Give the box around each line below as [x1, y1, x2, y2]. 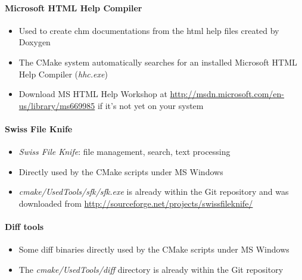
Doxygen [18, 36, 51, 48]
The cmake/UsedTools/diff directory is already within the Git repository [18, 263, 284, 275]
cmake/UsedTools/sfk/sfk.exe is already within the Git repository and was [18, 185, 289, 198]
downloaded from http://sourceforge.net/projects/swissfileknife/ [18, 197, 253, 209]
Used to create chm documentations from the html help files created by [18, 24, 279, 36]
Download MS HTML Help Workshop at [18, 88, 167, 100]
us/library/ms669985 [18, 99, 95, 111]
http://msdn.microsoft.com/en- [170, 88, 285, 100]
